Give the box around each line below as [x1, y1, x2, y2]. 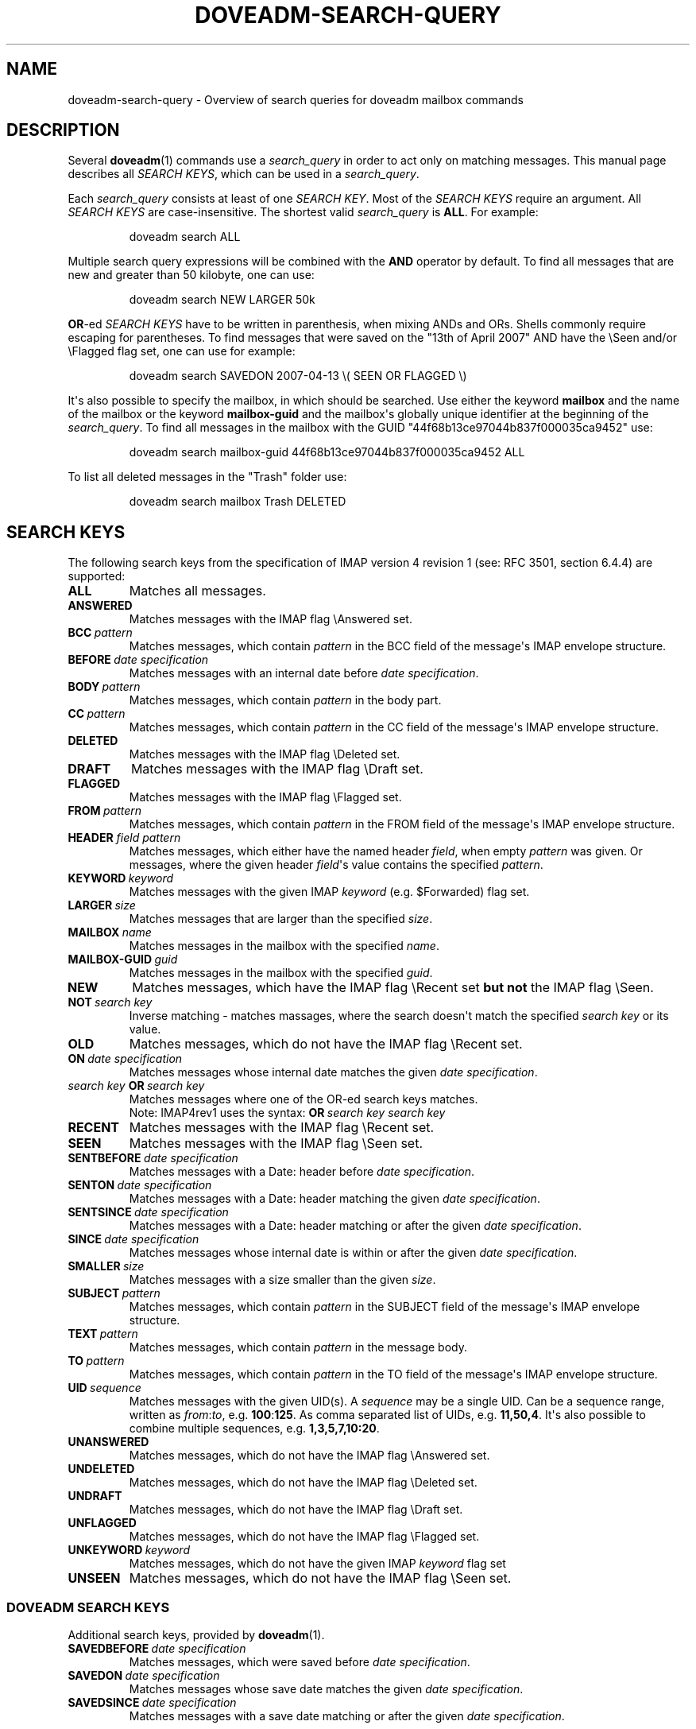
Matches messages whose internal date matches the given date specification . [129, 1065, 538, 1080]
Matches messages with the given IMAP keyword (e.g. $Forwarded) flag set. [129, 885, 530, 899]
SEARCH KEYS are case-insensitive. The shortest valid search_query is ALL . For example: [68, 205, 539, 219]
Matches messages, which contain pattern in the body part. [129, 693, 442, 707]
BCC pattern [68, 626, 133, 640]
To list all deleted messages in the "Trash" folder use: [68, 470, 347, 484]
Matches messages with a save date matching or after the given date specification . [129, 1709, 565, 1723]
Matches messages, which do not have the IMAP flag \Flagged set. [129, 1529, 480, 1544]
